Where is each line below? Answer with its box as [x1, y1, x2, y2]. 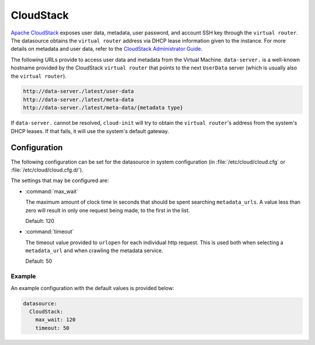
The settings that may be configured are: [10, 177, 109, 184]
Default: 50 [25, 257, 52, 265]
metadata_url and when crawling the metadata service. [25, 247, 163, 254]
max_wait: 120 [35, 316, 76, 323]
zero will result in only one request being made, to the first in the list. [25, 207, 190, 214]
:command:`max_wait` [25, 187, 79, 195]
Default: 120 [25, 217, 55, 224]
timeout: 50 [35, 325, 70, 331]
